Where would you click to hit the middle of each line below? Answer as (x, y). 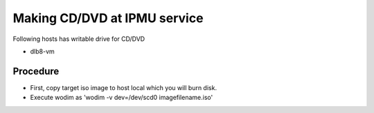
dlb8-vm (42, 51)
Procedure (36, 71)
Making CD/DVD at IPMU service (108, 18)
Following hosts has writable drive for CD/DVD (79, 39)
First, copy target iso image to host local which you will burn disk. (124, 87)
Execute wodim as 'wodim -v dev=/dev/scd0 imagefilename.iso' (122, 98)
